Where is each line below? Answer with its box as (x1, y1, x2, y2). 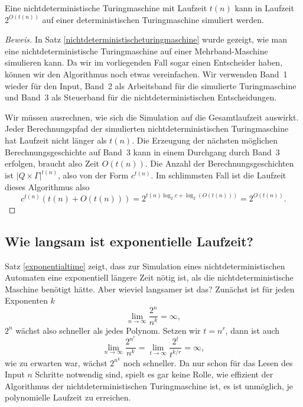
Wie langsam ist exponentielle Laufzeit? (5, 232, 254, 250)
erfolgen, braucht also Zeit (5, 157, 99, 170)
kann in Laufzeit (234, 2, 294, 14)
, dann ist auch (225, 324, 280, 336)
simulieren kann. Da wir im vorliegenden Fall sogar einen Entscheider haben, (5, 56, 283, 69)
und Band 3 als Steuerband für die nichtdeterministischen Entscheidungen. (5, 91, 277, 103)
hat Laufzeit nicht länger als (5, 134, 107, 146)
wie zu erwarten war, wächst (5, 356, 107, 369)
